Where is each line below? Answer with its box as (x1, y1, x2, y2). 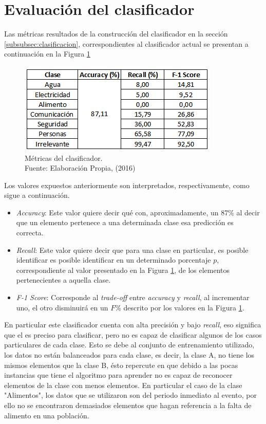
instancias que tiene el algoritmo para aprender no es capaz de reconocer (4, 370, 233, 380)
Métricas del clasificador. (25, 152, 103, 163)
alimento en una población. (4, 410, 89, 420)
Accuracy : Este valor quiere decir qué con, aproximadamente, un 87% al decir (16, 207, 260, 217)
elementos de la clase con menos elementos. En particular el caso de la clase (4, 379, 242, 390)
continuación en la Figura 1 (4, 48, 90, 59)
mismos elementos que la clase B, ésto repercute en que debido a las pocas (4, 359, 238, 370)
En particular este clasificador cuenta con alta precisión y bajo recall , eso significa (4, 319, 261, 330)
